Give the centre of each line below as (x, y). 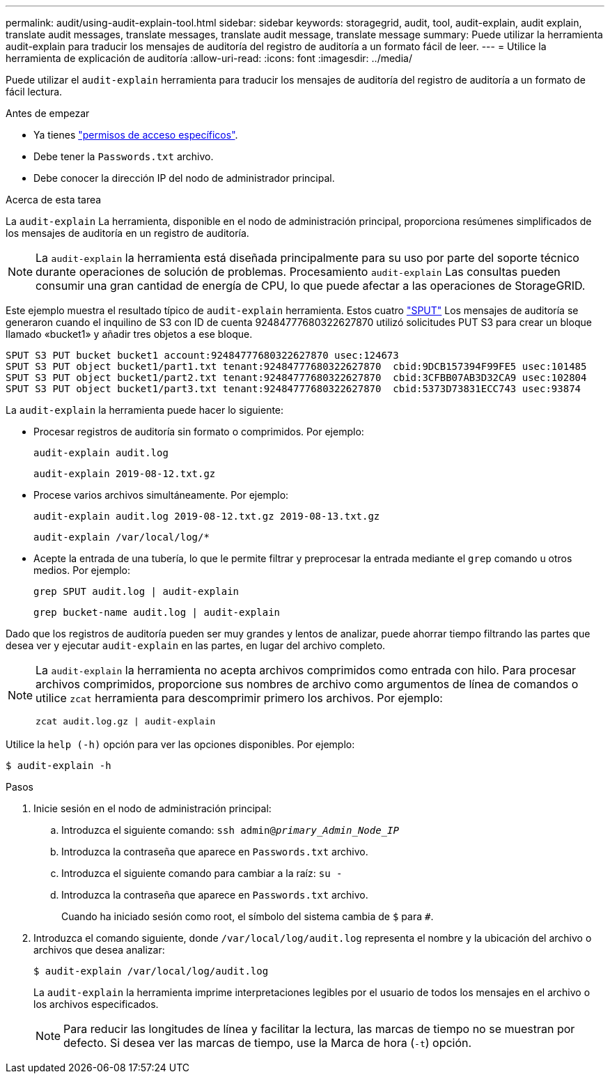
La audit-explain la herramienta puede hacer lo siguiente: (145, 410)
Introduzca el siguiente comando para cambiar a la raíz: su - (202, 873)
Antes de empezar (48, 113)
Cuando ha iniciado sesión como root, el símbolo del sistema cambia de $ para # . (248, 916)
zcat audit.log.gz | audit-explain (126, 721)
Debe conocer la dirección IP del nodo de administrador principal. (184, 178)
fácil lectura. (34, 92)
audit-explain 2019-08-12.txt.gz (125, 474)
